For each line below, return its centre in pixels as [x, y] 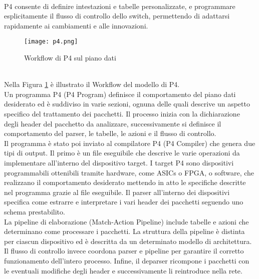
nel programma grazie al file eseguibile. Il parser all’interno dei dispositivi [117, 192]
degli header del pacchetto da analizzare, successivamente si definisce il [113, 123]
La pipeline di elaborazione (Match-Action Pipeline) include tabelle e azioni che [126, 221]
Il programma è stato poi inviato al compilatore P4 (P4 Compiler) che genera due [130, 143]
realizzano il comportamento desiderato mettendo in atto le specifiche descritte [125, 182]
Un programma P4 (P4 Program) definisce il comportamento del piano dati [120, 94]
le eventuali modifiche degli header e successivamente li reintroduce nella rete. [123, 270]
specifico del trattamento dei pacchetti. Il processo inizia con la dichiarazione [122, 113]
